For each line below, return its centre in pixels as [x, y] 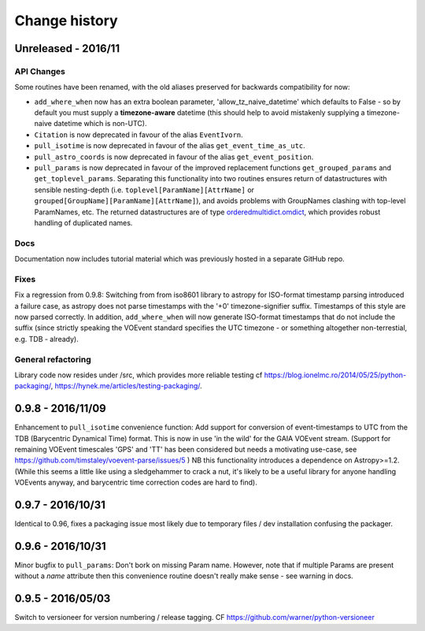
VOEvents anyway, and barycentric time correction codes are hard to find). [136, 483]
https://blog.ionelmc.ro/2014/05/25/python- [335, 375]
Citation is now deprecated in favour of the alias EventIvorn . [139, 135]
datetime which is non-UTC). [100, 124]
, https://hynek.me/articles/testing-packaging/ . [126, 386]
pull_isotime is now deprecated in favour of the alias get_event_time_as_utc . [170, 146]
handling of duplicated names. [83, 223]
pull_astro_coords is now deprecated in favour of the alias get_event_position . [174, 157]
